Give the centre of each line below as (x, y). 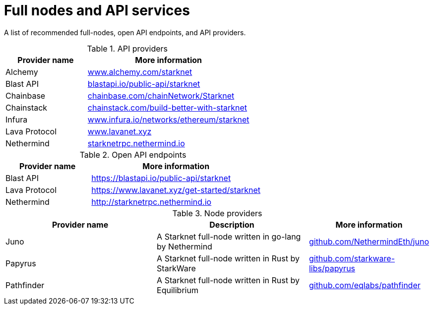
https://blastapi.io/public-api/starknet (161, 178)
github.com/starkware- (352, 258)
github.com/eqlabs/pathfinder (365, 285)
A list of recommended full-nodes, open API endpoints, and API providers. (125, 32)
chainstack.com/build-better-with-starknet (167, 107)
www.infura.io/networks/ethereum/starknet (168, 119)
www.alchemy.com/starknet (140, 72)
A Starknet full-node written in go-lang (229, 236)
